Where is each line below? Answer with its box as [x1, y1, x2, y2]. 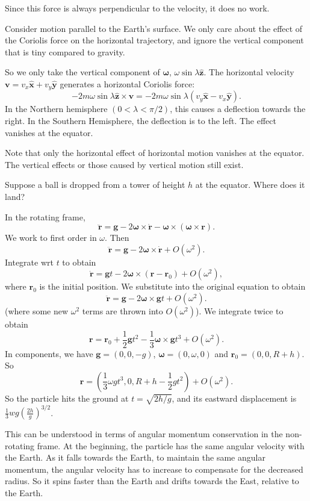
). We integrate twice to [196, 304, 284, 317]
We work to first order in [5, 231, 97, 244]
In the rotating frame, [5, 210, 85, 223]
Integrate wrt [5, 255, 54, 268]
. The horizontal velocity [203, 66, 294, 78]
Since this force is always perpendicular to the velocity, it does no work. [5, 2, 270, 14]
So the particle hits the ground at [5, 391, 129, 404]
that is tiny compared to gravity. [5, 45, 125, 58]
